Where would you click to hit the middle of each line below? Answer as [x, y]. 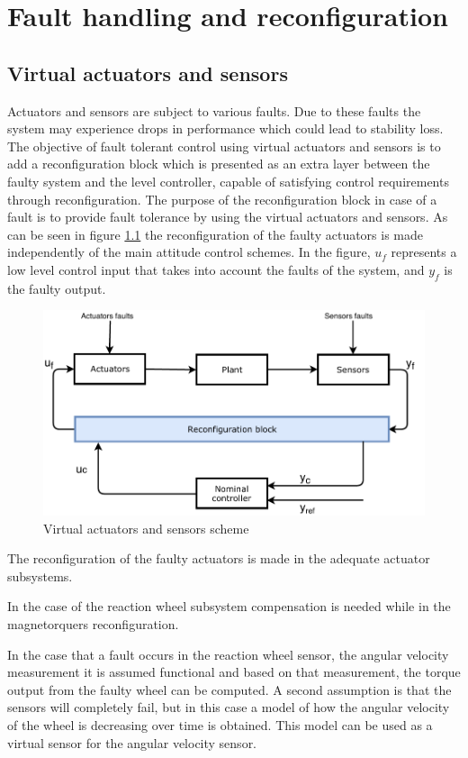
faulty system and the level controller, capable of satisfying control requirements [228, 181]
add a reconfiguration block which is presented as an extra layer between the [219, 164]
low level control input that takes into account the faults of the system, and [216, 269]
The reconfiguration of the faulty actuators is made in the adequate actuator [219, 558]
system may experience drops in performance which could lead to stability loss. [225, 128]
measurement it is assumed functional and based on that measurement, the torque [234, 672]
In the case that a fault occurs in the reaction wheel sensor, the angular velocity [228, 654]
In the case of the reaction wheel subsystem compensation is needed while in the [229, 606]
